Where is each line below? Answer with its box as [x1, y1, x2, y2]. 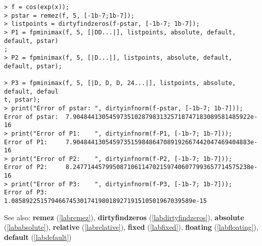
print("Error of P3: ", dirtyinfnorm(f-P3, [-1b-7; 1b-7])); [11, 180, 233, 188]
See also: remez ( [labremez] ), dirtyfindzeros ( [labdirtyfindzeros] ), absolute [4, 212, 244, 222]
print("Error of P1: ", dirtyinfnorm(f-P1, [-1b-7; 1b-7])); [11, 130, 233, 137]
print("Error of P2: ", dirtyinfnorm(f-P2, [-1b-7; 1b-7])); [11, 155, 233, 162]
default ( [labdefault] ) [4, 231, 72, 242]
